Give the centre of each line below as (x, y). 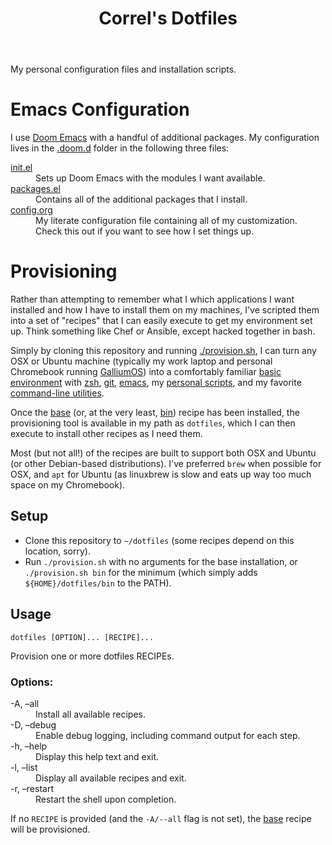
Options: (32, 682)
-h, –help (29, 746)
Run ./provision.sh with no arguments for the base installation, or (161, 561)
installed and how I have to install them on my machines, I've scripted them (165, 310)
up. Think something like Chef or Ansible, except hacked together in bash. (163, 331)
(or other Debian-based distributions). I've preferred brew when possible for (166, 464)
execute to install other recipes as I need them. (106, 434)
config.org (31, 210)
